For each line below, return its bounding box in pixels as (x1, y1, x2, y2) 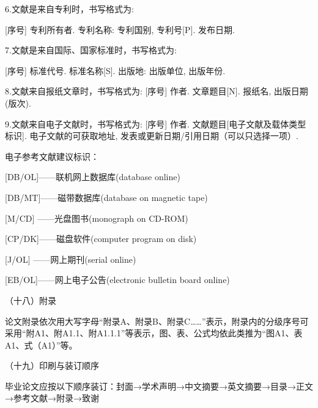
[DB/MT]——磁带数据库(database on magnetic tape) (5, 191, 208, 203)
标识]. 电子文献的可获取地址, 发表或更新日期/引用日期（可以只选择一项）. (5, 129, 298, 142)
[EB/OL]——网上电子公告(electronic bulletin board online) (5, 273, 230, 286)
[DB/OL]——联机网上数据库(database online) (5, 170, 180, 183)
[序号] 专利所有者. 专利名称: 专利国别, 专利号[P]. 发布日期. (5, 23, 235, 36)
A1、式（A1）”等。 (5, 338, 78, 351)
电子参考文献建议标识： (5, 149, 99, 162)
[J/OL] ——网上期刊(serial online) (5, 252, 136, 265)
